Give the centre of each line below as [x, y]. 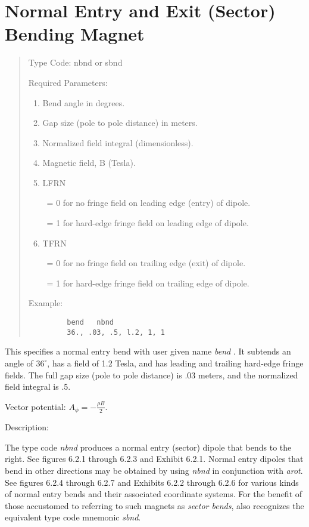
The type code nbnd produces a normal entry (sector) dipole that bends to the [148, 447]
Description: [27, 427]
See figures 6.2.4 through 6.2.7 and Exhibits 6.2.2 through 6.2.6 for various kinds [152, 482]
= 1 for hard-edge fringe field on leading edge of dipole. [148, 223]
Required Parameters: [68, 82]
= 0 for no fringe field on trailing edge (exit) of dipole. [146, 263]
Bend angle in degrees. [84, 102]
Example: [46, 303]
